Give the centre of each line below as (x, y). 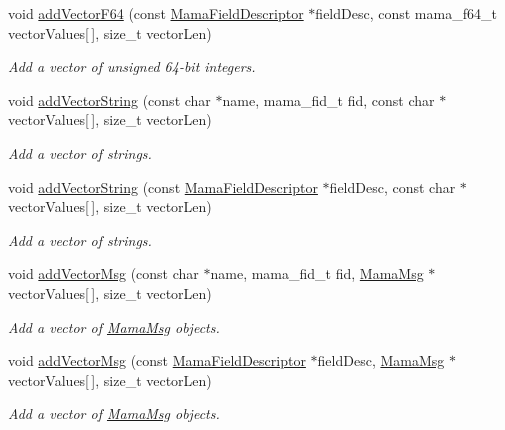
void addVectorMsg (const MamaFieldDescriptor (157, 360)
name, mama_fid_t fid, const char (328, 99)
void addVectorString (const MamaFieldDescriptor (163, 186)
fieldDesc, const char (392, 186)
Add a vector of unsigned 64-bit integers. (132, 66)
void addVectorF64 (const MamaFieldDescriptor (156, 13)
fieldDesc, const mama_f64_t (406, 13)
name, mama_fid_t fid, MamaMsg (317, 273)
